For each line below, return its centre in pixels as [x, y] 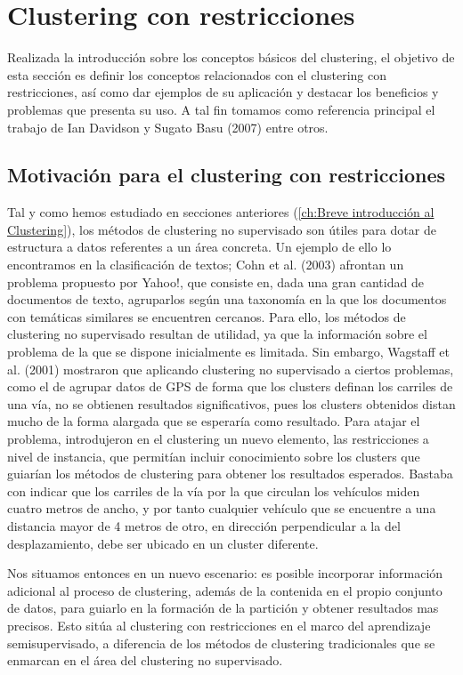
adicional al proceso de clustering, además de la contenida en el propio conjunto [225, 590]
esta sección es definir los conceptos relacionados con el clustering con [197, 74]
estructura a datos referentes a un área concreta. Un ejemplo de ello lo [199, 247]
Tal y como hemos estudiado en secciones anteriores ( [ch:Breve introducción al [221, 212]
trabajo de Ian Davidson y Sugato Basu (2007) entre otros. [168, 127]
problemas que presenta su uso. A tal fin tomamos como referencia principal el [221, 109]
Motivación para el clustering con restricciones [227, 175]
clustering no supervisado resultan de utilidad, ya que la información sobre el [217, 334]
